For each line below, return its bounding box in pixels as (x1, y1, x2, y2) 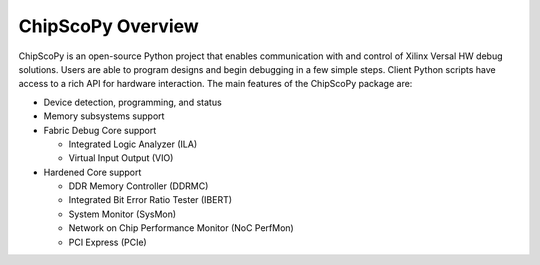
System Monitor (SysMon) (68, 208, 177, 220)
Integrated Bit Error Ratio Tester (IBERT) (68, 194, 233, 206)
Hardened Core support (43, 166, 142, 178)
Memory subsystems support (43, 110, 165, 122)
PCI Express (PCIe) (68, 236, 147, 248)
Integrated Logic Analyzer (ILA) (68, 138, 198, 150)
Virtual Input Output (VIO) (68, 152, 174, 164)
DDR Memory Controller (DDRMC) (68, 180, 209, 192)
